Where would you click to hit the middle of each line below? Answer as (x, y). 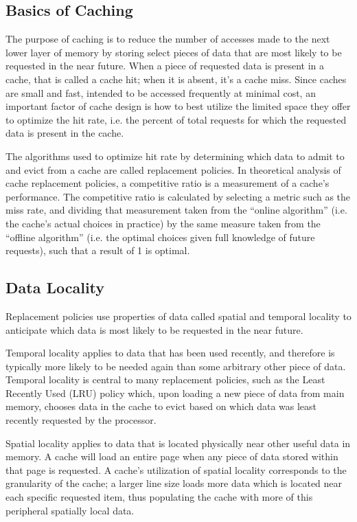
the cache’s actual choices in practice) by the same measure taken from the (163, 223)
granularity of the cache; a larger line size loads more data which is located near (174, 483)
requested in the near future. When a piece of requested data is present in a (165, 66)
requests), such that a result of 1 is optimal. (98, 250)
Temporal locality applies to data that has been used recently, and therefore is (170, 353)
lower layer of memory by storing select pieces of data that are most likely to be (174, 52)
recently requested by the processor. (81, 420)
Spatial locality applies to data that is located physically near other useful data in (178, 443)
